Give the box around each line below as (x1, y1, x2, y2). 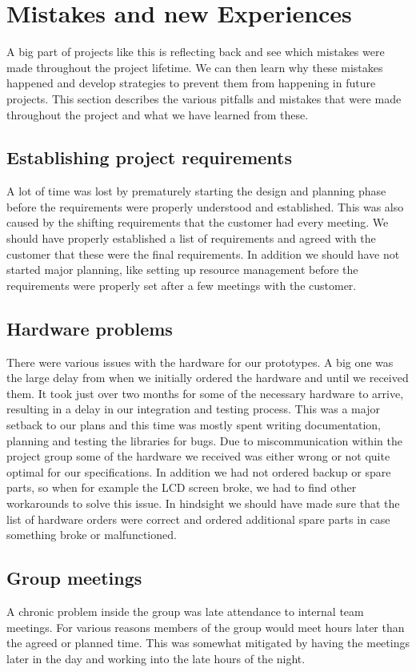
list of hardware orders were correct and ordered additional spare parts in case (6, 510, 390, 527)
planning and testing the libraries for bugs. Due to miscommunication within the (6, 432, 402, 449)
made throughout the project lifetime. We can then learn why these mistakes (6, 58, 383, 75)
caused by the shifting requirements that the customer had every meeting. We (6, 214, 389, 231)
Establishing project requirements (6, 145, 293, 170)
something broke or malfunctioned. (6, 526, 177, 543)
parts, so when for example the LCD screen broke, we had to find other (6, 479, 357, 496)
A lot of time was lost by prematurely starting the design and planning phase (6, 183, 386, 199)
